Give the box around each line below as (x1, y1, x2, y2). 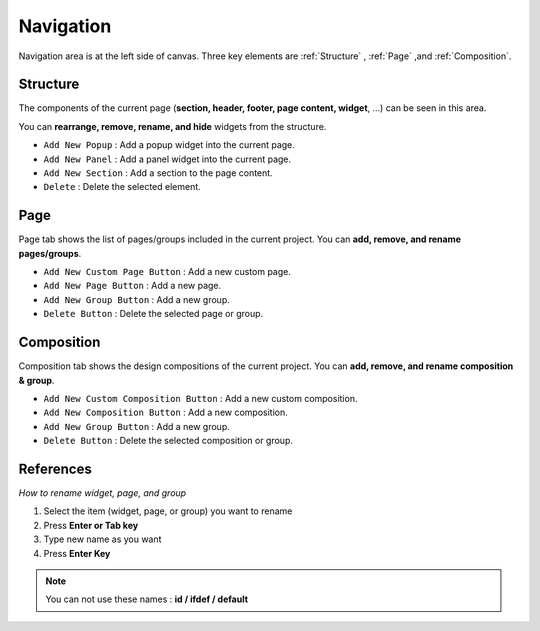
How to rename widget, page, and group (18, 487, 187, 499)
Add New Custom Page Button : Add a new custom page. (43, 266, 292, 278)
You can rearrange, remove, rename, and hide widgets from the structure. (18, 120, 327, 132)
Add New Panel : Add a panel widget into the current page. (43, 153, 292, 165)
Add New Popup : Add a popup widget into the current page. (43, 139, 295, 151)
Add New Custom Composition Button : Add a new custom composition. (43, 392, 358, 404)
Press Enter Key (43, 547, 111, 559)
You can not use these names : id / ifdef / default (45, 593, 249, 605)
